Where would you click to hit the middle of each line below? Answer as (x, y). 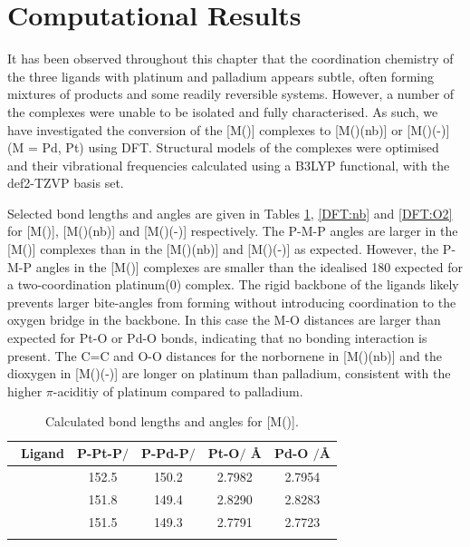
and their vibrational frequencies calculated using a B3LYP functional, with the (229, 165)
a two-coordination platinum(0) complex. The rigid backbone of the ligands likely (233, 284)
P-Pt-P (99, 453)
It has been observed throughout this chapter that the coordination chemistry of (230, 59)
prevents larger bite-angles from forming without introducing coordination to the (232, 302)
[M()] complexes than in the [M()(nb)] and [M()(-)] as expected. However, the (223, 249)
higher (25, 391)
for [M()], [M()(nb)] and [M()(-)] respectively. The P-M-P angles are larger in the (233, 231)
